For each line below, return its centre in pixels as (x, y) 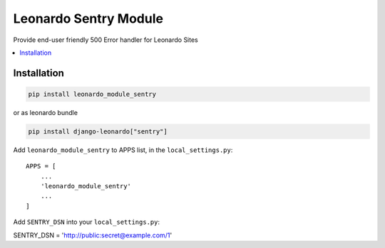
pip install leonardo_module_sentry (92, 94)
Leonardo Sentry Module (88, 18)
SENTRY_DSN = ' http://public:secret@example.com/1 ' (93, 235)
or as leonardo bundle (46, 112)
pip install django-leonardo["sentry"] (98, 131)
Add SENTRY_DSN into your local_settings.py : (87, 222)
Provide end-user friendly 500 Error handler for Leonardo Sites (106, 40)
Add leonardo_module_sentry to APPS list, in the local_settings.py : (123, 150)
